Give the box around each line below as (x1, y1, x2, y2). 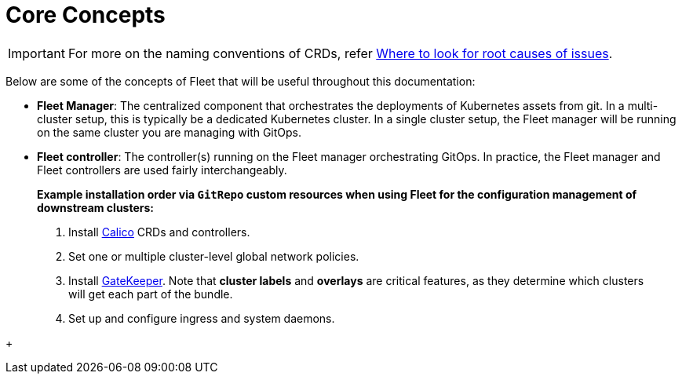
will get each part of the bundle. (68, 287, 233, 301)
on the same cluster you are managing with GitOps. (37, 125, 302, 139)
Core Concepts (5, 2, 166, 28)
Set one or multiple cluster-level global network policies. (68, 249, 359, 263)
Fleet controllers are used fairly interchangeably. (37, 163, 287, 177)
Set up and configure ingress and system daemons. (68, 311, 335, 325)
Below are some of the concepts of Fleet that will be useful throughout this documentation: (5, 74, 476, 88)
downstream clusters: (37, 200, 154, 214)
